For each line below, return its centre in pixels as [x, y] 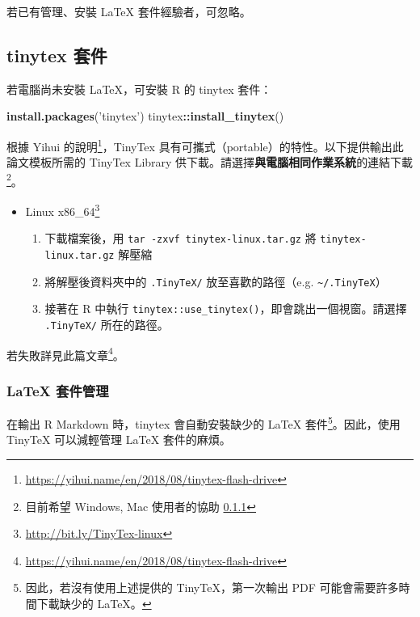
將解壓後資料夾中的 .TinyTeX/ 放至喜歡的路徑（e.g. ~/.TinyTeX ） [216, 281]
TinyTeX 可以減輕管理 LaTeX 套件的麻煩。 [119, 440]
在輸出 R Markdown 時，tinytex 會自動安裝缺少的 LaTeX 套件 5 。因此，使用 [204, 423]
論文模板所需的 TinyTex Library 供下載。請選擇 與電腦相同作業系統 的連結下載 [210, 162]
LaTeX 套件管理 [58, 390]
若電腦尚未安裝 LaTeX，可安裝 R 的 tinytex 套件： [139, 89]
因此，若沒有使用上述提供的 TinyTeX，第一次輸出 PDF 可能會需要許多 [212, 587]
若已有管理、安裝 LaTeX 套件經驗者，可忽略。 [129, 11]
